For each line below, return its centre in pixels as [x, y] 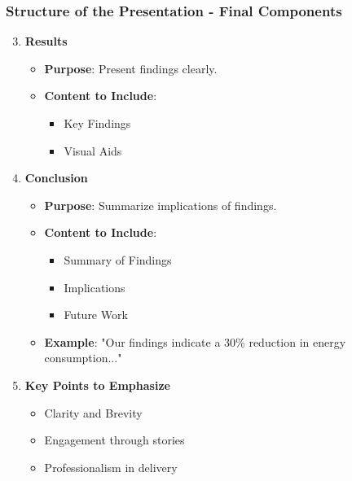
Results [46, 41]
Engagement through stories [114, 440]
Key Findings [97, 123]
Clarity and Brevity [93, 412]
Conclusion [56, 178]
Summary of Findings [118, 259]
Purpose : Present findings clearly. [131, 68]
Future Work [96, 315]
